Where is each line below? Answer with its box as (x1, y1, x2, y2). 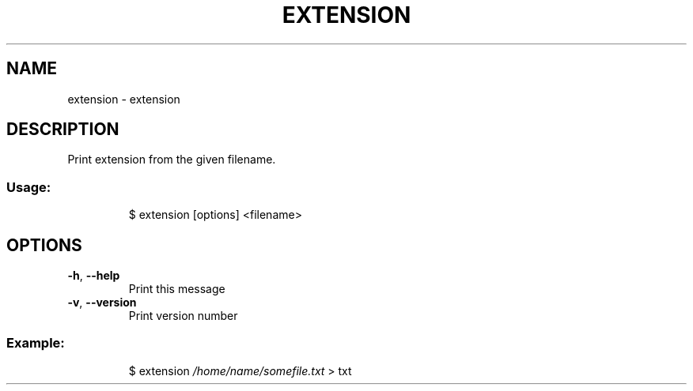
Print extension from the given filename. (67, 152, 276, 167)
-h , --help (67, 269, 120, 283)
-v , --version (67, 295, 137, 310)
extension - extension (67, 92, 180, 106)
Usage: (6, 179, 51, 195)
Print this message (128, 282, 225, 296)
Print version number (128, 309, 238, 323)
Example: (6, 335, 65, 352)
